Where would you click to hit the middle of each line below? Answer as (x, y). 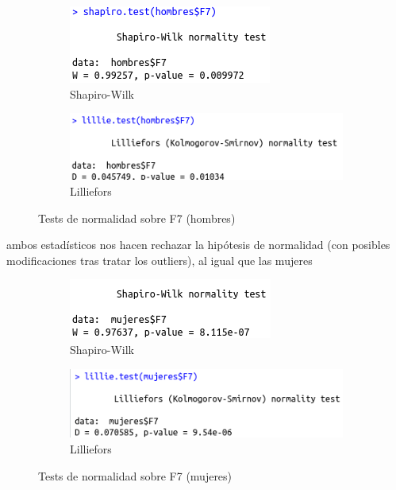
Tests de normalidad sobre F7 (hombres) (137, 218)
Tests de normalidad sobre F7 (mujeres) (135, 475)
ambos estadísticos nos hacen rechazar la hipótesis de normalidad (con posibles (198, 245)
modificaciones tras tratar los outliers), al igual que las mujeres (160, 260)
